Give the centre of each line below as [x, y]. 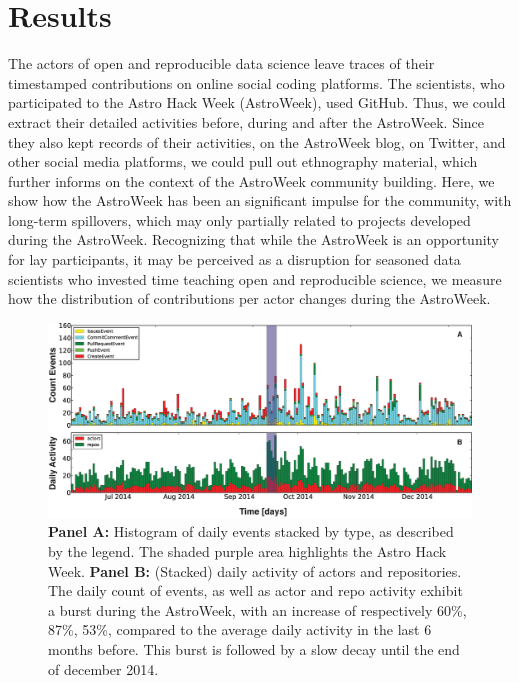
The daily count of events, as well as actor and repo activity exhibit [255, 590]
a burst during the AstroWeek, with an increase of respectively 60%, [257, 609]
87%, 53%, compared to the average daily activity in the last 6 [240, 629]
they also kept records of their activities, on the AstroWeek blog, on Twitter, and [257, 141]
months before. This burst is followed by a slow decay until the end [254, 649]
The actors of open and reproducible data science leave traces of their [221, 63]
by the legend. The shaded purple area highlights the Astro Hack [247, 551]
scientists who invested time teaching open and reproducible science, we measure [255, 278]
